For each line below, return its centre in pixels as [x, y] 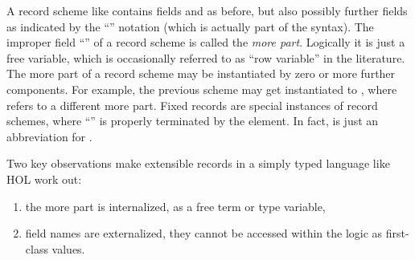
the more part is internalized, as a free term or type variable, [175, 206]
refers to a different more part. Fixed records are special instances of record [192, 105]
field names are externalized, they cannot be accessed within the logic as [204, 233]
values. [68, 248]
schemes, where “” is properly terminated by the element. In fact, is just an [193, 121]
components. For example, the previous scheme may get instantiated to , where [202, 89]
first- [397, 233]
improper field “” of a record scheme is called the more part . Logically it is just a [206, 42]
